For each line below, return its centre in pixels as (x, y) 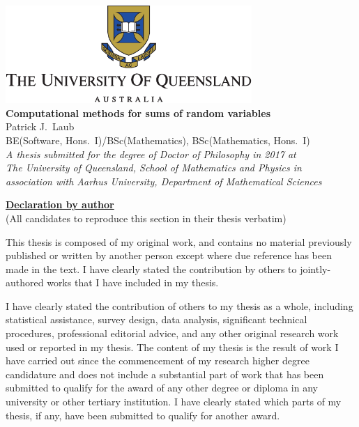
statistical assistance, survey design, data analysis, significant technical (156, 319)
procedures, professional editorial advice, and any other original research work (172, 333)
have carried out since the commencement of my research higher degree (158, 360)
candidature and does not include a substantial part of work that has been (165, 374)
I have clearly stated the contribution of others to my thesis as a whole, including (179, 305)
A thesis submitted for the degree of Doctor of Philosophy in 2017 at (151, 154)
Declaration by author (60, 204)
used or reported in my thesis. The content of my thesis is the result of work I (172, 347)
